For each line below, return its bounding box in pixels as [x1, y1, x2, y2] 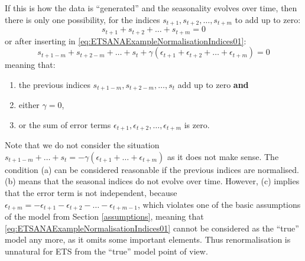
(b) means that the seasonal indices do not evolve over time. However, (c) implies [5, 175, 300, 187]
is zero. [184, 118, 210, 130]
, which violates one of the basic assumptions [137, 198, 301, 210]
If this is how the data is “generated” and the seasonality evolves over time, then [5, 2, 297, 14]
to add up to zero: [235, 13, 301, 25]
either [18, 99, 40, 111]
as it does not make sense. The [167, 150, 279, 162]
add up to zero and [177, 78, 249, 90]
